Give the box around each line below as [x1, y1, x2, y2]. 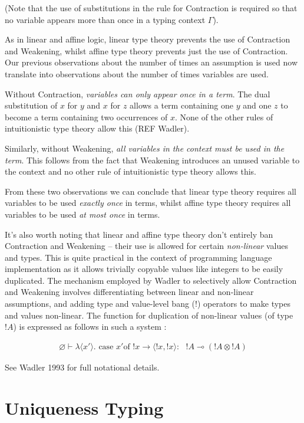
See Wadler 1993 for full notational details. [5, 360, 160, 373]
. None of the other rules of [174, 110, 273, 123]
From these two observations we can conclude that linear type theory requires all [5, 185, 296, 197]
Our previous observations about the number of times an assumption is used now [5, 56, 298, 68]
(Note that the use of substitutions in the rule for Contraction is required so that [5, 2, 298, 14]
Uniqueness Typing [5, 395, 164, 419]
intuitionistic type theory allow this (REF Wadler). [5, 122, 190, 135]
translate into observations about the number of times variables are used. [5, 67, 269, 80]
